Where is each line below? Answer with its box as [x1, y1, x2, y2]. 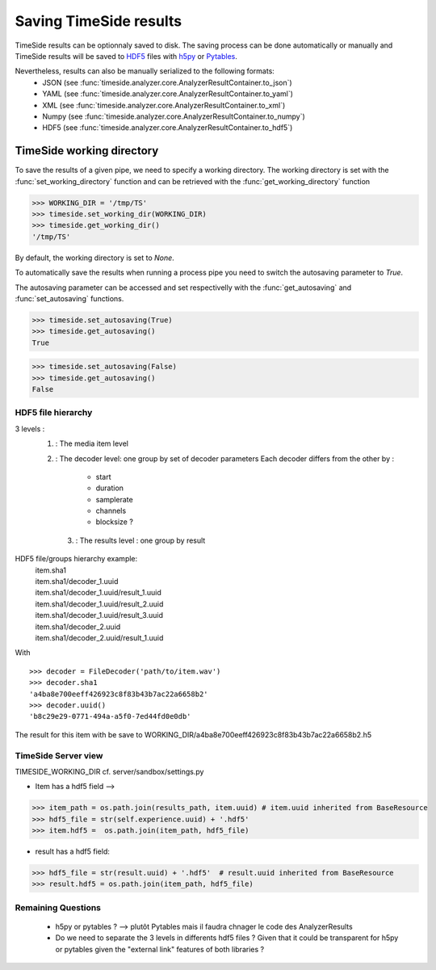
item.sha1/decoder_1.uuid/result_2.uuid [35, 598, 164, 609]
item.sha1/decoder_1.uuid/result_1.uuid [35, 588, 161, 598]
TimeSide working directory [15, 144, 159, 157]
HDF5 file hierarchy [15, 407, 93, 418]
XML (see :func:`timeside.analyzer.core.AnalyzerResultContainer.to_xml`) [42, 100, 286, 110]
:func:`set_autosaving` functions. [15, 293, 124, 303]
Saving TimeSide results [15, 12, 182, 30]
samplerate [95, 494, 133, 504]
